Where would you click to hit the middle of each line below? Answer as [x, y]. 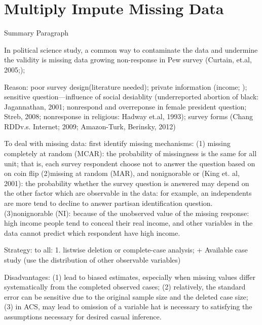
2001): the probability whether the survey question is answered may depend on [127, 183]
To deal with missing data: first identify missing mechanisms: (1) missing [117, 143]
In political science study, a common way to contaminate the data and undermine [131, 49]
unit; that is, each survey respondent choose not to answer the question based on [130, 163]
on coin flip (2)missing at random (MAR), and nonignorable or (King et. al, [122, 173]
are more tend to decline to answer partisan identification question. [108, 203]
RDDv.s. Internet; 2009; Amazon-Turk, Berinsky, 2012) [90, 126]
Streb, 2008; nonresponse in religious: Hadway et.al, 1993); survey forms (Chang [128, 116]
